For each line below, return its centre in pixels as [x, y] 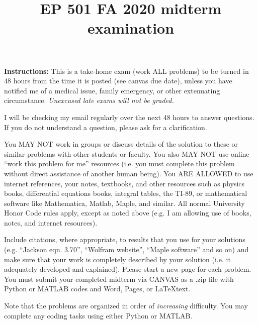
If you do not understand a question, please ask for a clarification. [106, 127]
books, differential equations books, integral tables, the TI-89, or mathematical [126, 193]
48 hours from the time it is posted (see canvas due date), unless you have [118, 81]
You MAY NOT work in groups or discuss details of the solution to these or [121, 144]
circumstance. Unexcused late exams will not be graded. [89, 100]
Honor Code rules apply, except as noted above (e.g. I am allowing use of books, [128, 213]
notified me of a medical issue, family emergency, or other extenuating [112, 90]
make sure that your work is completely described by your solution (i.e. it [117, 259]
